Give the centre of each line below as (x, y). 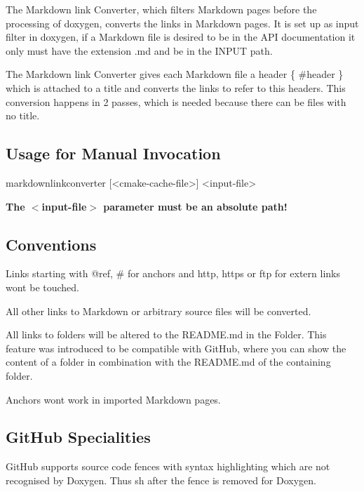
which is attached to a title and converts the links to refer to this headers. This (176, 87)
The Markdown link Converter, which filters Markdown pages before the (161, 9)
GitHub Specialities (78, 437)
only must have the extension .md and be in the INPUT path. (139, 50)
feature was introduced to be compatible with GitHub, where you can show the (176, 348)
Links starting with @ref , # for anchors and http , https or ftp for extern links (173, 273)
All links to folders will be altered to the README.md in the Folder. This (166, 334)
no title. (23, 115)
